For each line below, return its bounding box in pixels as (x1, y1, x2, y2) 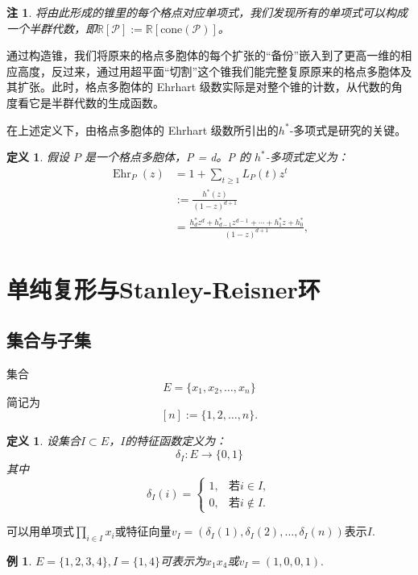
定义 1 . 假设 (6, 148, 69, 165)
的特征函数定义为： (125, 432, 227, 449)
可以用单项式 (6, 523, 74, 540)
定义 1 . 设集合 (6, 432, 81, 449)
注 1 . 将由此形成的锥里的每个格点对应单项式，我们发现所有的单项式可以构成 (6, 4, 408, 20)
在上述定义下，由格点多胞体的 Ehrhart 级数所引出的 (6, 121, 279, 138)
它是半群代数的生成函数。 (28, 94, 164, 110)
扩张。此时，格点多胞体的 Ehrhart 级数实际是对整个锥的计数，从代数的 (17, 78, 391, 95)
